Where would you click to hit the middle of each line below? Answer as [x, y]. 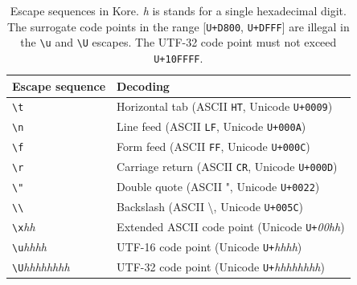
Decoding [143, 85]
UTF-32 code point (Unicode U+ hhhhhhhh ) [221, 266]
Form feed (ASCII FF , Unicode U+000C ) [213, 147]
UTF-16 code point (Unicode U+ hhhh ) [209, 246]
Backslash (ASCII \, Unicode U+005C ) [210, 206]
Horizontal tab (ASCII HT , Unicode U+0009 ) [225, 106]
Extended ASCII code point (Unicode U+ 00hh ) [231, 226]
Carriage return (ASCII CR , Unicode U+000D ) [227, 167]
